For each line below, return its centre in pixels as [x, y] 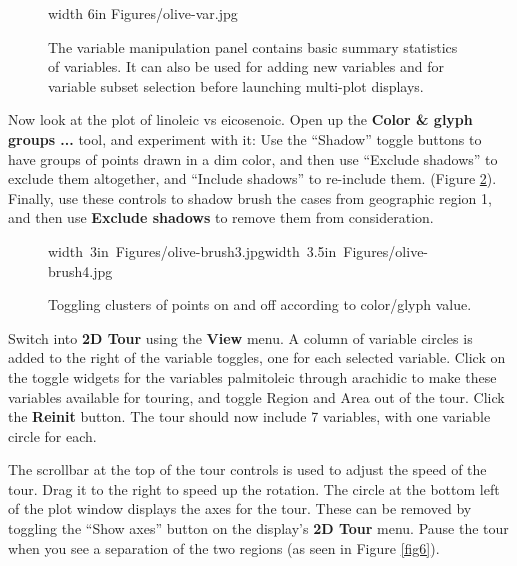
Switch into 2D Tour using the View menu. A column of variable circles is [240, 337]
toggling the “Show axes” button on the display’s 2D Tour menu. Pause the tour [258, 528]
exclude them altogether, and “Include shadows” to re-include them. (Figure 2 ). [252, 178]
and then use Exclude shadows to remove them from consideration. [221, 217]
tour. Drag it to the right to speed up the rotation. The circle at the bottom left [254, 488]
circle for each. [52, 435]
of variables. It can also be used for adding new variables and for [246, 66]
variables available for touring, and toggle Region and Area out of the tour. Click [256, 396]
